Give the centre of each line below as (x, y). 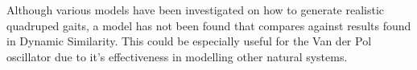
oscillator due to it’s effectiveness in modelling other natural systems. (177, 56)
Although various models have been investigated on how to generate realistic (196, 10)
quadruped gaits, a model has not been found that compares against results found (209, 25)
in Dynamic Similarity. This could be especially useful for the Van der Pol (189, 41)
